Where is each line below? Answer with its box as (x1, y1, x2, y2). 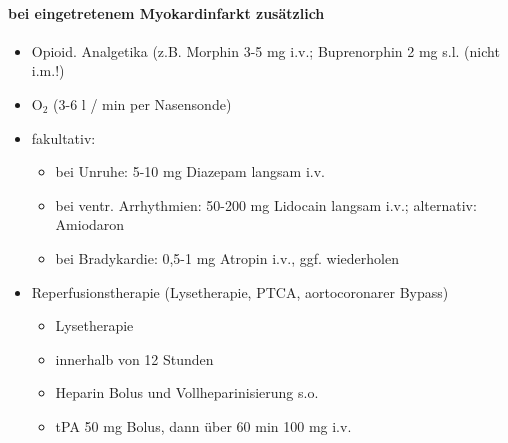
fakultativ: (31, 127, 96, 148)
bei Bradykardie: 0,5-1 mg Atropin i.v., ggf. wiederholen (55, 247, 399, 268)
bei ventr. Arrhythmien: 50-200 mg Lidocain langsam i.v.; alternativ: (55, 194, 477, 215)
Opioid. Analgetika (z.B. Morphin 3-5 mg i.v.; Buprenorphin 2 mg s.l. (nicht (31, 40, 500, 61)
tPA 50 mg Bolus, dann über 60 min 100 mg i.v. (55, 415, 352, 436)
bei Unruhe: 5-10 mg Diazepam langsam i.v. (55, 161, 326, 182)
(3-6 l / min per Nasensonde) (53, 93, 232, 114)
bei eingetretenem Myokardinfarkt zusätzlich (8, 2, 325, 23)
